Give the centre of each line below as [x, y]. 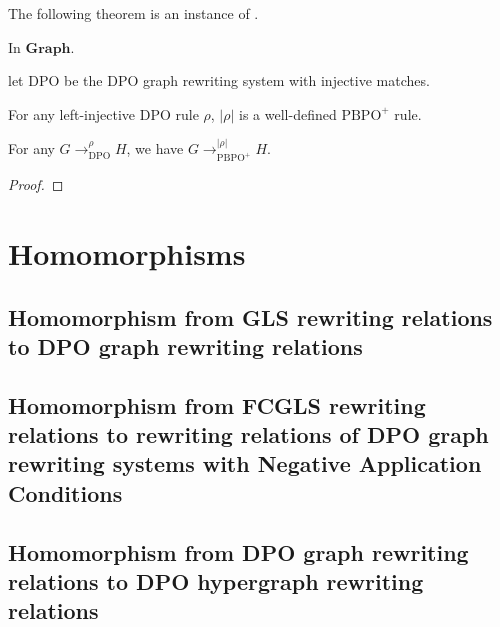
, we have [155, 148]
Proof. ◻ [36, 184]
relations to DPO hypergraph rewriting [216, 581]
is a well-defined [288, 113]
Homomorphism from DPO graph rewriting [238, 551]
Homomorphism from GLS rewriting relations [250, 316]
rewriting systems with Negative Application [245, 463]
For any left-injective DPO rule [103, 113]
